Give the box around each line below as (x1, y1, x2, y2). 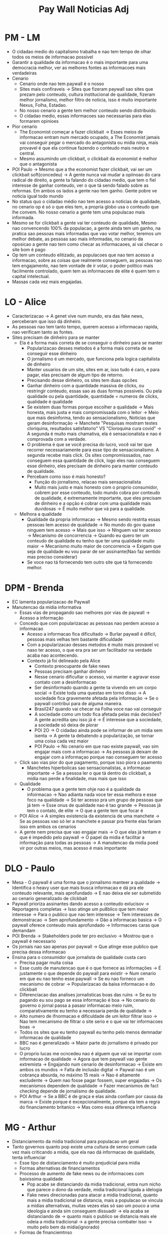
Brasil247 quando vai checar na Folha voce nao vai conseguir (34, 706, 162, 712)
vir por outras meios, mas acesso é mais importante (19, 845, 127, 851)
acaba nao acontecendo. (27, 652, 79, 658)
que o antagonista (19, 161, 57, 167)
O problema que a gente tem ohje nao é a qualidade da (27, 786, 141, 792)
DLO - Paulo (5, 863, 55, 874)
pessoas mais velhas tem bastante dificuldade (27, 636, 123, 642)
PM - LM (5, 32, 41, 43)
